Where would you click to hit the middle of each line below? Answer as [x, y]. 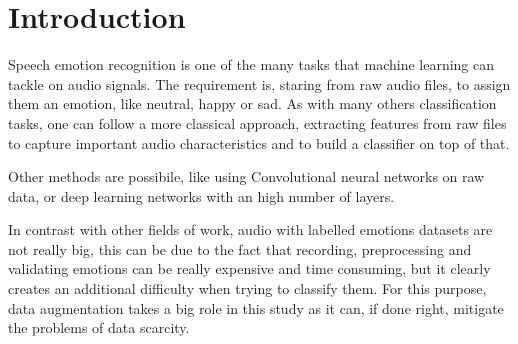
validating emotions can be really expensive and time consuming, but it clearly [249, 268]
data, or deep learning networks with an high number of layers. [201, 195]
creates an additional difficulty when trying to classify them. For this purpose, [247, 288]
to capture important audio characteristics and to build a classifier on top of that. [259, 142]
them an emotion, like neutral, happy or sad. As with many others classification [252, 103]
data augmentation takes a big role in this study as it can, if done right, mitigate [256, 307]
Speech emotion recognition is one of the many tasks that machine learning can [251, 64]
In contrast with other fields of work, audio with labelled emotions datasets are [250, 229]
